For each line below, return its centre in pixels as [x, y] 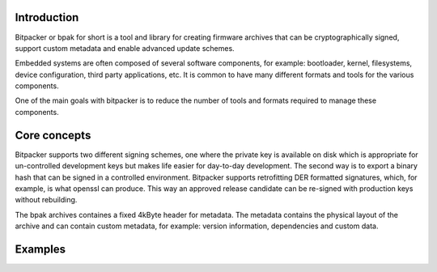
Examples [40, 249]
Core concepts [53, 135]
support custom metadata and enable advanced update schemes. [125, 48]
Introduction [47, 17]
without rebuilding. [46, 200]
